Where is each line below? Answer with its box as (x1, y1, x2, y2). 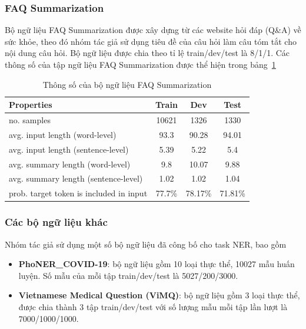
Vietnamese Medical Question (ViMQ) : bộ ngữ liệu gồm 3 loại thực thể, (18, 289, 300, 301)
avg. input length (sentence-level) (9, 143, 129, 155)
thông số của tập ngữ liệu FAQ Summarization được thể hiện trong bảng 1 (5, 58, 276, 70)
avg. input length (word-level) (9, 128, 117, 140)
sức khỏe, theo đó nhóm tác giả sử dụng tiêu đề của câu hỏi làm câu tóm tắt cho (5, 35, 297, 47)
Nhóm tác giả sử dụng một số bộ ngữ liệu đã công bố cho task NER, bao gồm (5, 238, 287, 250)
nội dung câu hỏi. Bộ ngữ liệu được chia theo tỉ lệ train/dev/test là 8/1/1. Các (5, 47, 290, 59)
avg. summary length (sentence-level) (9, 172, 143, 185)
